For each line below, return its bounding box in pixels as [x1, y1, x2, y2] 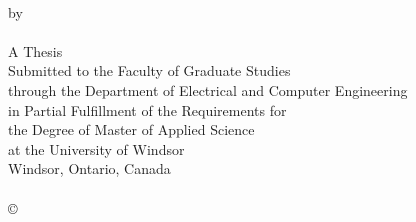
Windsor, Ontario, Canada [8, 158, 171, 179]
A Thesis [8, 40, 63, 61]
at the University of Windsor [8, 138, 185, 159]
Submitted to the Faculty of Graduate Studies [8, 60, 291, 81]
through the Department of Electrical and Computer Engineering [8, 79, 408, 100]
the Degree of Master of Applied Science [8, 119, 255, 140]
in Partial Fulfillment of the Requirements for [8, 99, 287, 120]
